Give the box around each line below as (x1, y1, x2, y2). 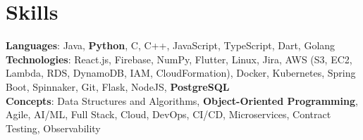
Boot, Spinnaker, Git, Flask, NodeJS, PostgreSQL (6, 79, 230, 94)
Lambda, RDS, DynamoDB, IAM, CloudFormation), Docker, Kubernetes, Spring (6, 65, 356, 80)
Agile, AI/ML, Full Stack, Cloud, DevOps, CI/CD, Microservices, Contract (6, 107, 331, 122)
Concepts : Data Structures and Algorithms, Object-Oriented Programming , (6, 93, 358, 108)
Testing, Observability (6, 120, 101, 135)
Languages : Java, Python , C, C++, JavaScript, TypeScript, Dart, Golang (6, 38, 336, 53)
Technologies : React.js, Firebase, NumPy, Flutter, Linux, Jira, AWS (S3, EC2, (6, 51, 352, 66)
